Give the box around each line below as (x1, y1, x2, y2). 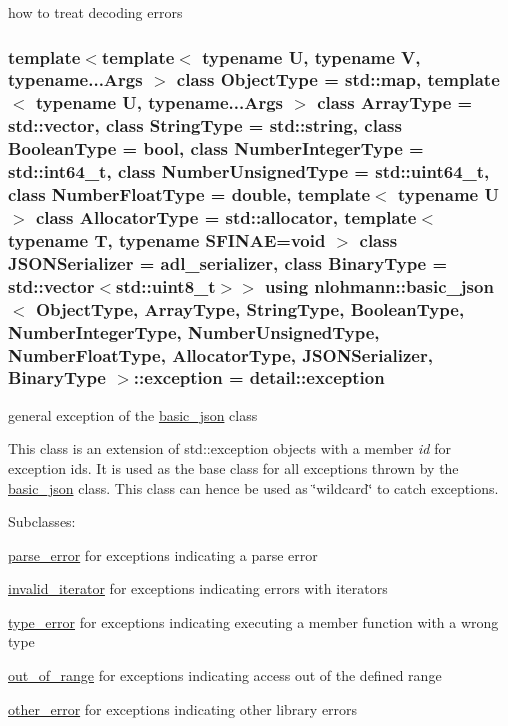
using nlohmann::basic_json (265, 273, 494, 298)
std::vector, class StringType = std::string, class (8, 113, 402, 138)
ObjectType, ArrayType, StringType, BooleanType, (35, 296, 465, 321)
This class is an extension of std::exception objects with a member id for (8, 438, 451, 459)
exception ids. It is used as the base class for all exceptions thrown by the (8, 457, 459, 478)
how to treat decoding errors (8, 2, 183, 22)
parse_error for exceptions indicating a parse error (8, 544, 318, 565)
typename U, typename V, (202, 44, 421, 69)
